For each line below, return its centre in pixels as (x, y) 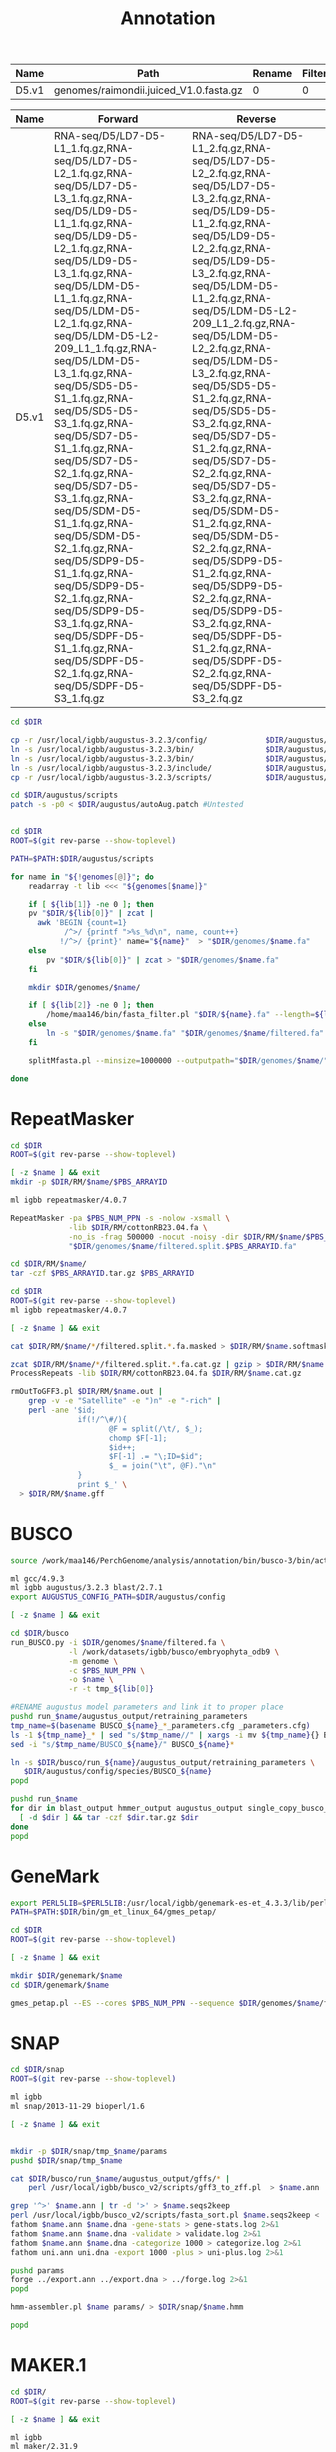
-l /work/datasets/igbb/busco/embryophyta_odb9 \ (174, 1652)
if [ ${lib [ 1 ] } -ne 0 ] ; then (91, 904)
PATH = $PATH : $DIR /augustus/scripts (82, 858)
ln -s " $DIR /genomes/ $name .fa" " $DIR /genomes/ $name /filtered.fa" (185, 1033)
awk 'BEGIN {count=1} (82, 923)
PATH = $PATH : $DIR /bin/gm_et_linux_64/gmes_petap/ (113, 1912)
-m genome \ (93, 1661)
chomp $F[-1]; (138, 1438)
